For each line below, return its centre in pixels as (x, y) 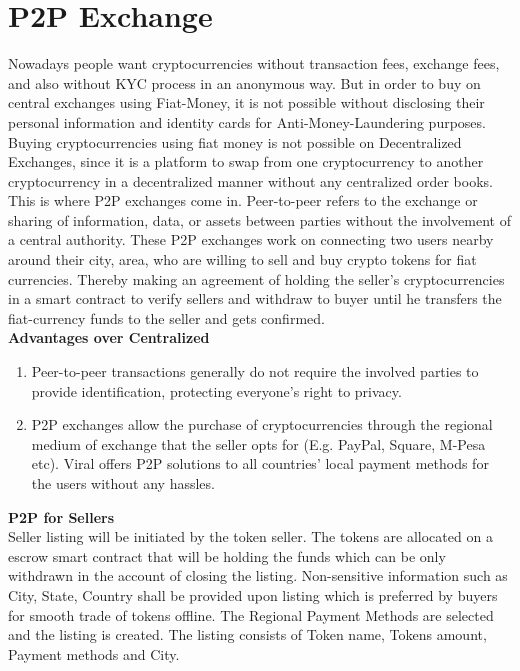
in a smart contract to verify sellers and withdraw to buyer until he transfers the (255, 298)
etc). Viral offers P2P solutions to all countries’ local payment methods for (260, 463)
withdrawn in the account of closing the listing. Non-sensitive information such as (258, 575)
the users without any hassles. (123, 483)
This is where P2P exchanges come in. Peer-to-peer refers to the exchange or (243, 200)
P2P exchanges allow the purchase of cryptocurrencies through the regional (262, 424)
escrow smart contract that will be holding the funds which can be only (227, 555)
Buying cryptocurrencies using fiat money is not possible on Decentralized (235, 141)
